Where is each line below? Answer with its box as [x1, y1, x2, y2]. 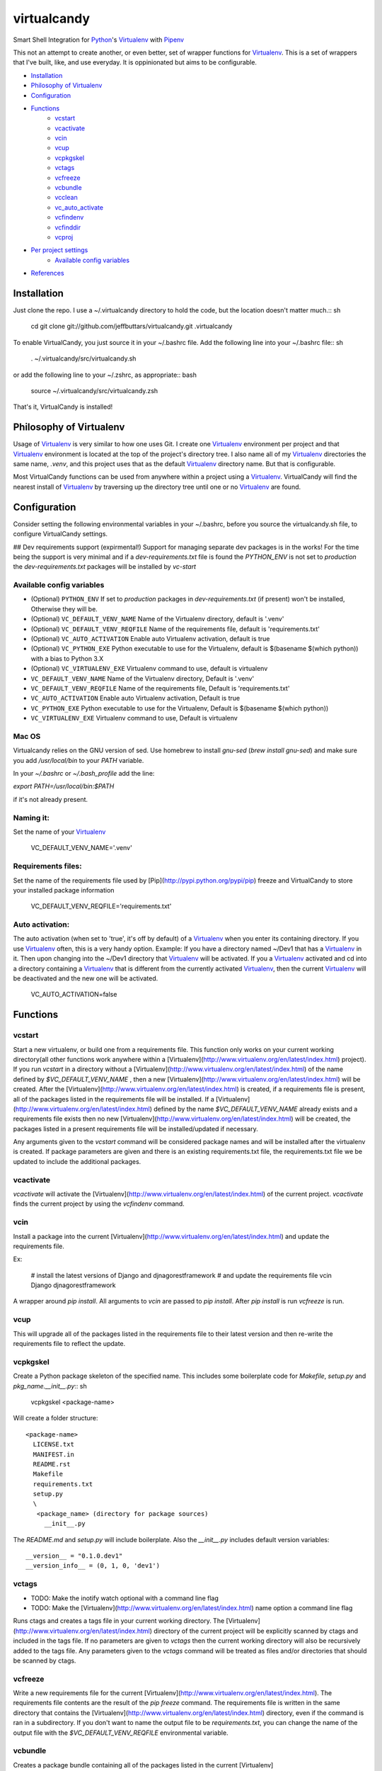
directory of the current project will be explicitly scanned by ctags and [153, 1626, 359, 1635]
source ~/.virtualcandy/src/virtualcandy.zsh [30, 387, 158, 395]
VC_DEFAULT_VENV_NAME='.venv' [30, 844, 132, 852]
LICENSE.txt [33, 1440, 74, 1449]
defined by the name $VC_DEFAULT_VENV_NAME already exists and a [153, 1104, 358, 1113]
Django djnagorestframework [30, 1281, 116, 1289]
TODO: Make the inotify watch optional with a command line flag [30, 1594, 219, 1602]
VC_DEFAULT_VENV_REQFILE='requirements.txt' [30, 902, 172, 910]
